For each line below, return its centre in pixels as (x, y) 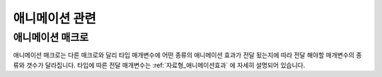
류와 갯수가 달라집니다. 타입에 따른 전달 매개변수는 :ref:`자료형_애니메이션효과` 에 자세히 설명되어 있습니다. (159, 65)
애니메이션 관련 (54, 18)
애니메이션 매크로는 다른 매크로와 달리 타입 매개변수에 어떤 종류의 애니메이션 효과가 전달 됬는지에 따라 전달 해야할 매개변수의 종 (187, 55)
